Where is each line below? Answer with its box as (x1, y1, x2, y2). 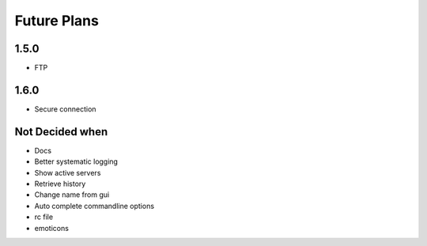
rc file (34, 212, 54, 221)
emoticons (34, 223, 69, 233)
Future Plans (14, 12, 99, 29)
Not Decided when (14, 125, 108, 138)
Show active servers (34, 168, 101, 177)
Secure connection (34, 104, 96, 114)
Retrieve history (34, 179, 86, 189)
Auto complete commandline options (34, 201, 154, 210)
